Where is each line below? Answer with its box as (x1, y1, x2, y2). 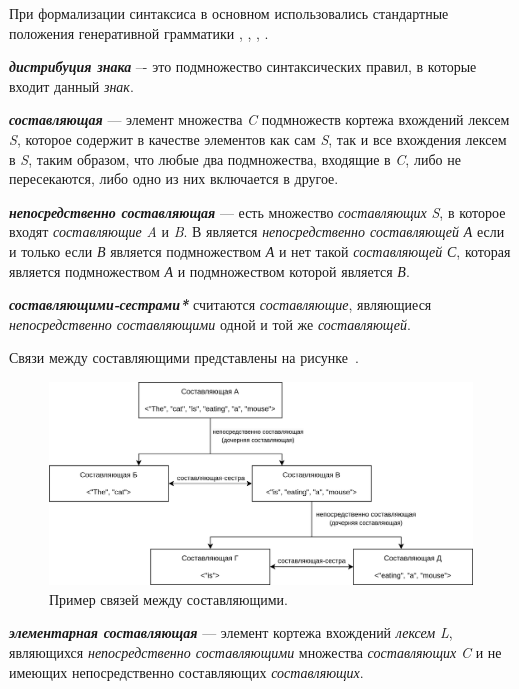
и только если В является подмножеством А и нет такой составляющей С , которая (9, 240, 511, 261)
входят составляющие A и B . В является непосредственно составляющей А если (9, 221, 505, 242)
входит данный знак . (9, 75, 134, 96)
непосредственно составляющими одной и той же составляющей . (9, 313, 411, 334)
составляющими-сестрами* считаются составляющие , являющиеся (9, 294, 432, 315)
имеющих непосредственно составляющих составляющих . (9, 661, 364, 682)
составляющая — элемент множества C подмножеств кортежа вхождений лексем (9, 109, 510, 130)
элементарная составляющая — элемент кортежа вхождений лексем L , (9, 622, 453, 643)
